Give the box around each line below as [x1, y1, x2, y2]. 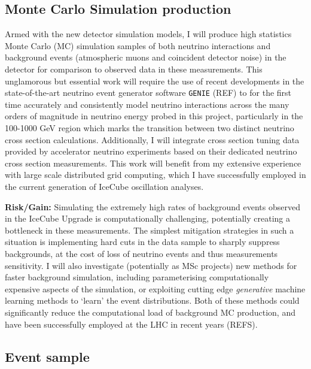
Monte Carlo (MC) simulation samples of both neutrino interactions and [5, 39, 271, 52]
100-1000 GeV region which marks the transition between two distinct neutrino [5, 122, 294, 134]
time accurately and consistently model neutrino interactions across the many [5, 98, 289, 110]
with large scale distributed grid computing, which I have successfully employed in [5, 168, 306, 181]
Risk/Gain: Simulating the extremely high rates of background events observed [5, 200, 300, 213]
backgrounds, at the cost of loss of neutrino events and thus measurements [5, 247, 278, 259]
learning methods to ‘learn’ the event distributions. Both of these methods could [5, 294, 300, 307]
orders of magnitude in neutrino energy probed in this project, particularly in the [5, 110, 303, 122]
